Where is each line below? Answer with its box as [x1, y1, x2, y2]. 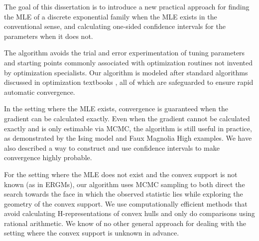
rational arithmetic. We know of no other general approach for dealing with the [4, 218, 246, 228]
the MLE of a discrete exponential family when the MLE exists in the [4, 11, 217, 21]
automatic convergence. [4, 86, 75, 97]
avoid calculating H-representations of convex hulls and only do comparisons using [4, 208, 255, 219]
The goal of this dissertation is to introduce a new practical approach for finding [4, 1, 250, 11]
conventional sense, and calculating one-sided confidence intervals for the [4, 21, 226, 31]
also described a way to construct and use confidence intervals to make [4, 142, 220, 153]
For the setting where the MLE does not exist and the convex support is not [4, 169, 238, 179]
